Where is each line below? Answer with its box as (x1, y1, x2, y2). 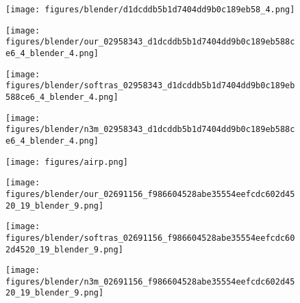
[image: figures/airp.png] (5, 157, 128, 167)
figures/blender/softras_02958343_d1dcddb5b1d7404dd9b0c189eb (5, 81, 295, 91)
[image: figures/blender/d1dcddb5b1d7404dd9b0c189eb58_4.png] (5, 5, 295, 14)
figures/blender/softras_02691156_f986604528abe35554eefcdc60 (5, 233, 295, 243)
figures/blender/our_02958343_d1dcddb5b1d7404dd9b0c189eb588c (5, 37, 295, 47)
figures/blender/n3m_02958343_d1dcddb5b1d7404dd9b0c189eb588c (5, 124, 295, 135)
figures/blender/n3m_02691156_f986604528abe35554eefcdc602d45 (5, 276, 295, 287)
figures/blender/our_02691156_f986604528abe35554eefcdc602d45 (5, 189, 295, 199)
